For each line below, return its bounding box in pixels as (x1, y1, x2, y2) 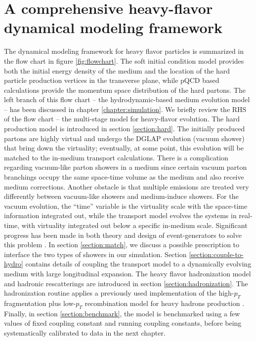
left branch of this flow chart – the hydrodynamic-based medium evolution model (4, 94, 250, 105)
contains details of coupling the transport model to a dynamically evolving (25, 259, 252, 269)
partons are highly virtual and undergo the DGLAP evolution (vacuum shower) (4, 133, 245, 143)
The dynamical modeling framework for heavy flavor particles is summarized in (4, 46, 244, 56)
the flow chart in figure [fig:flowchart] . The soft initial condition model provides (4, 55, 244, 66)
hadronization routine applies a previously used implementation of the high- (4, 288, 234, 298)
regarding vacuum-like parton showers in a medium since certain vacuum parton (4, 162, 247, 172)
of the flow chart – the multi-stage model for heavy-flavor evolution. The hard (4, 114, 240, 124)
